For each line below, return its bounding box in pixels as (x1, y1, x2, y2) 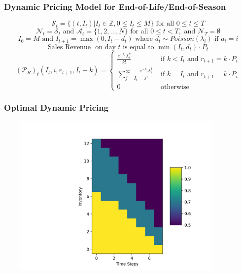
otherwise (161, 83, 189, 91)
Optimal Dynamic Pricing (4, 101, 109, 113)
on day (95, 43, 116, 51)
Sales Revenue (47, 43, 91, 51)
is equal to (123, 43, 154, 51)
